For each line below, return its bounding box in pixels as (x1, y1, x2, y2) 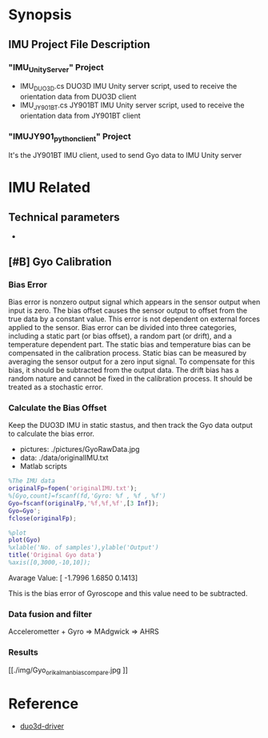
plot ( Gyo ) (8, 536, 42, 544)
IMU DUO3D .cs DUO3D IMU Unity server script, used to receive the (19, 82, 238, 93)
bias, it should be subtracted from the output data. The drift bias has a (8, 365, 239, 374)
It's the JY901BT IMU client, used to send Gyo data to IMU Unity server (8, 151, 242, 160)
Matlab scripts (19, 462, 68, 471)
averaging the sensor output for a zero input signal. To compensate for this (8, 357, 255, 366)
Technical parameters (8, 210, 120, 224)
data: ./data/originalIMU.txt (19, 453, 109, 462)
